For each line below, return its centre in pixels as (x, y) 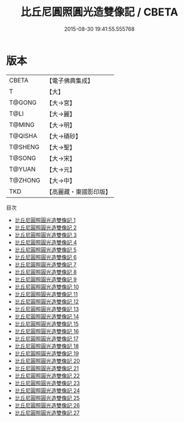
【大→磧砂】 (64, 136)
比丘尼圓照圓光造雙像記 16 (47, 331)
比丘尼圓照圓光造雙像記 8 (46, 272)
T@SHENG (24, 147)
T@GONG (23, 103)
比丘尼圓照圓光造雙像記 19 (47, 353)
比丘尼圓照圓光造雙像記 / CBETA (99, 12)
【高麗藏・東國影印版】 (78, 191)
